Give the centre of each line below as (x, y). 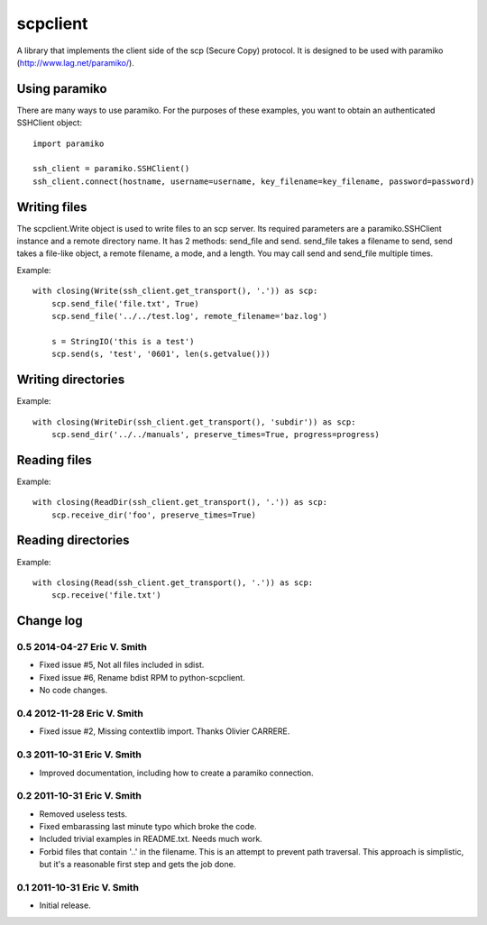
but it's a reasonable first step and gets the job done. (138, 865)
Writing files (52, 207)
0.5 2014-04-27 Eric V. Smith (82, 647)
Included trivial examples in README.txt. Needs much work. (151, 839)
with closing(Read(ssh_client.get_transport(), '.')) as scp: (173, 582)
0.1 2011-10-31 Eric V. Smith (78, 887)
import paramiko (69, 143)
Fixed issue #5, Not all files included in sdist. (122, 665)
